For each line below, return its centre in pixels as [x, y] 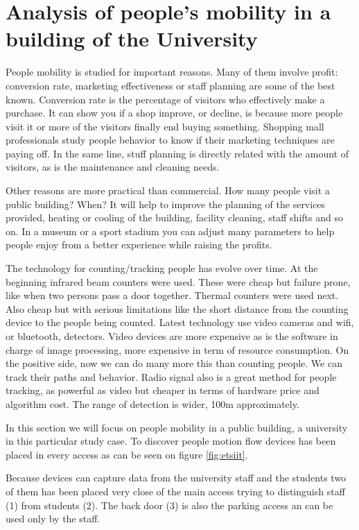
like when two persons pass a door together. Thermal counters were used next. [172, 295]
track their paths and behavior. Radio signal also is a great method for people [171, 376]
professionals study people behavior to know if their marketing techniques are [170, 140]
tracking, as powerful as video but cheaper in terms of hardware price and [163, 390]
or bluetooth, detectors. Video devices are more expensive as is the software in [172, 336]
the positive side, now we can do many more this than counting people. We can [174, 363]
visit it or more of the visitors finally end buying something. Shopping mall [165, 126]
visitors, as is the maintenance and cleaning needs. [113, 167]
